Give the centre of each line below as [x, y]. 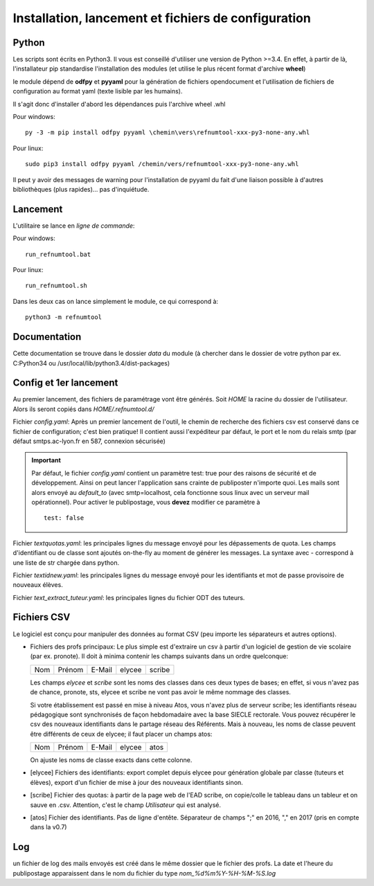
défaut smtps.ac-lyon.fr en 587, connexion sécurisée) [89, 441]
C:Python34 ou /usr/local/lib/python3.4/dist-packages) [91, 363]
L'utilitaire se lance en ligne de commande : [74, 226]
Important [46, 460]
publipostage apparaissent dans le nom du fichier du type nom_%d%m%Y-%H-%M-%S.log [144, 873]
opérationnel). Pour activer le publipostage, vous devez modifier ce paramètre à [146, 502]
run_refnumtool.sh [56, 286]
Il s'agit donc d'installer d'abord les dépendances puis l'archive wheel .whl [119, 104]
